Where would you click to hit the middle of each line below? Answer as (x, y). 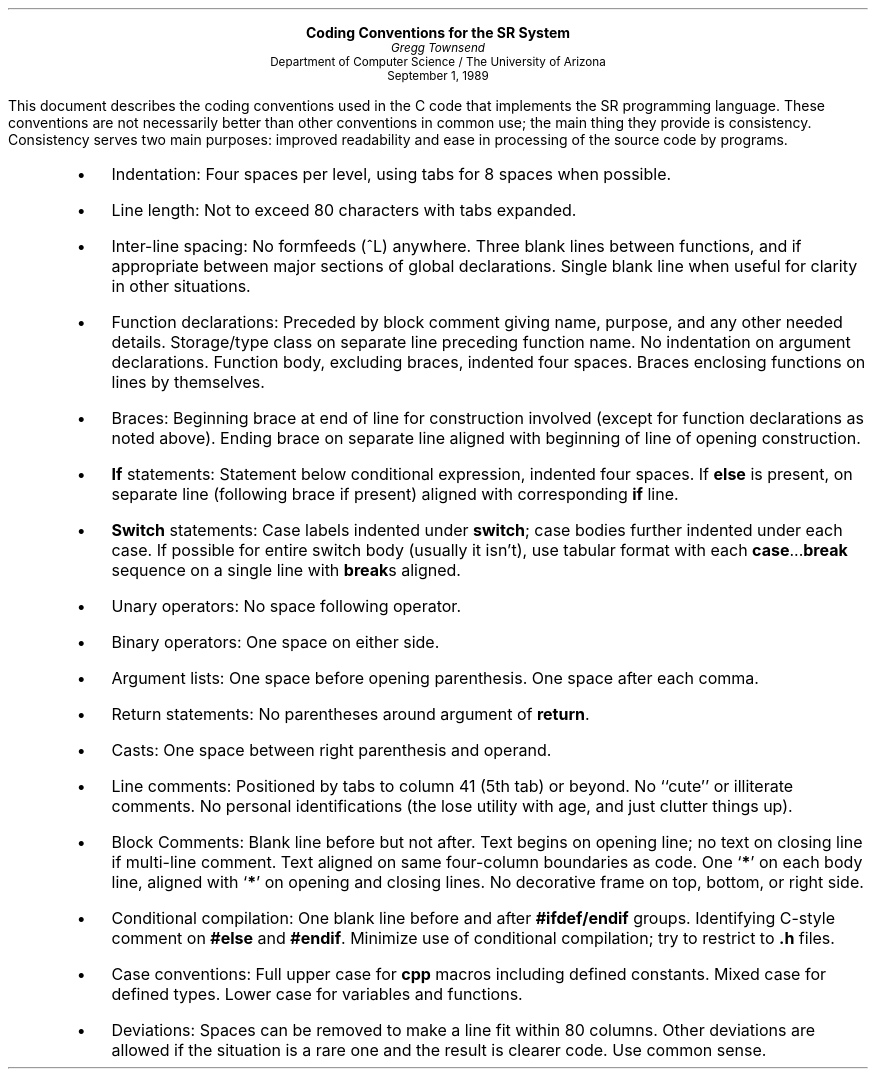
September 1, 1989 (438, 76)
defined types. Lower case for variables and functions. (317, 994)
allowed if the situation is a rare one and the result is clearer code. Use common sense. (439, 1050)
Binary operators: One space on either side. (275, 642)
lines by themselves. (188, 382)
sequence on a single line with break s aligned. (286, 570)
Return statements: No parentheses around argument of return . (350, 714)
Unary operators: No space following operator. (286, 606)
